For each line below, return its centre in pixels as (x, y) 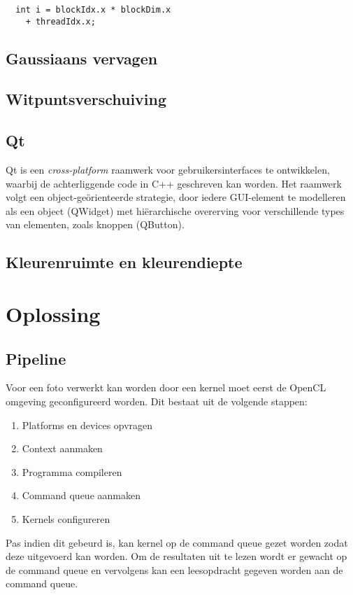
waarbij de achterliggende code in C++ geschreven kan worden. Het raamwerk (174, 183)
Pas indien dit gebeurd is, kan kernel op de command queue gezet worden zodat (177, 542)
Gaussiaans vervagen (82, 58)
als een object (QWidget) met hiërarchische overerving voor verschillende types (175, 210)
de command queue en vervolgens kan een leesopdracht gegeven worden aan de (174, 569)
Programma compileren (72, 471)
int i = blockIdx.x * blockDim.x (93, 10)
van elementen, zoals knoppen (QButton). (95, 224)
